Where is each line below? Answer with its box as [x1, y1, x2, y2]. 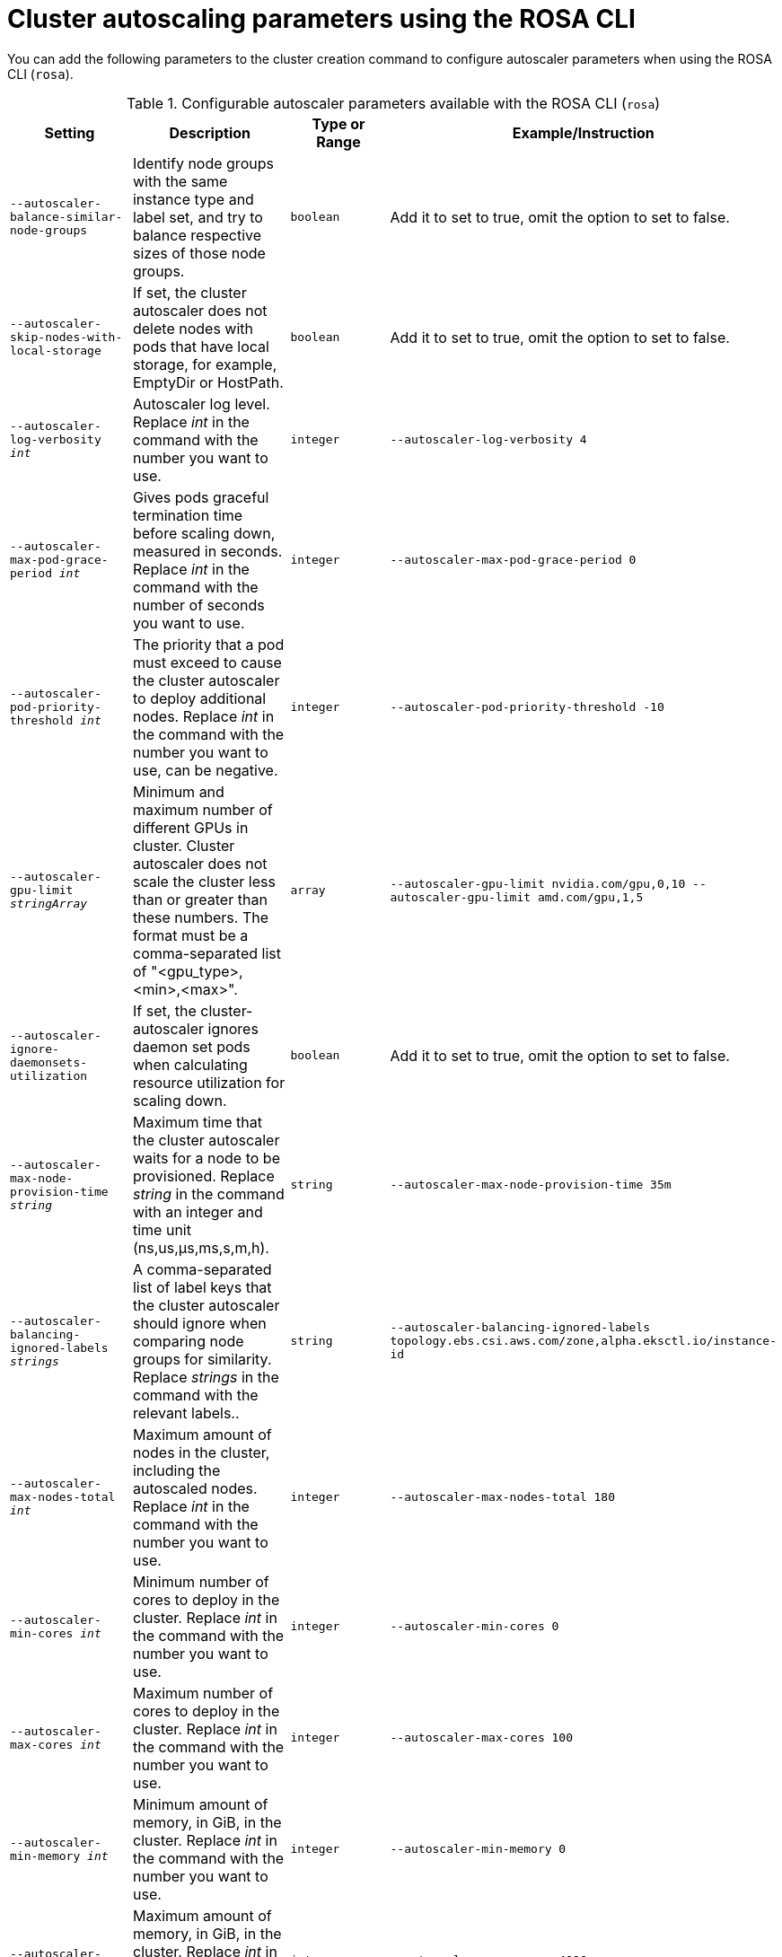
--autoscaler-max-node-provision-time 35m [390, 1178, 672, 1192]
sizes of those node [132, 243, 266, 262]
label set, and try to [132, 207, 263, 226]
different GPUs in [132, 818, 249, 837]
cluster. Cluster [132, 836, 235, 855]
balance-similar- [10, 210, 123, 224]
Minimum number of [132, 1572, 269, 1591]
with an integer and [132, 1202, 263, 1221]
